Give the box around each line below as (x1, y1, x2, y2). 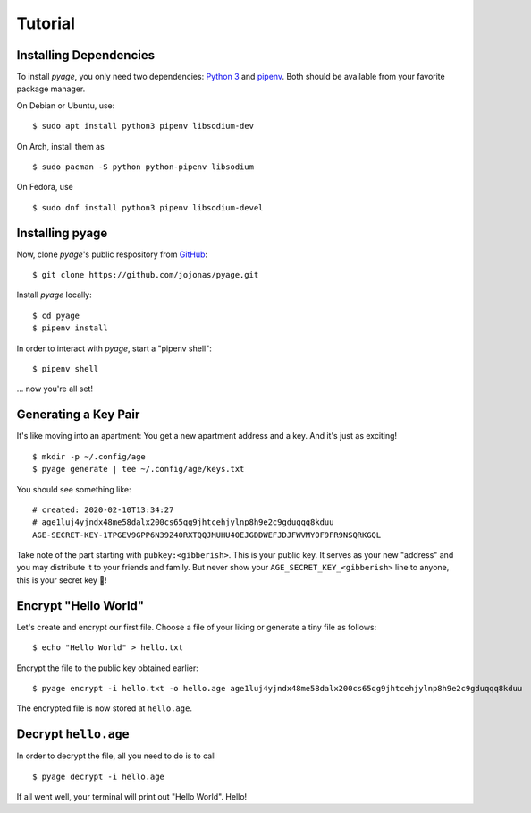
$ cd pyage (32, 310, 80, 321)
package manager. (16, 83, 86, 94)
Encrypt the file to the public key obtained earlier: (16, 663, 198, 673)
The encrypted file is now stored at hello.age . (16, 703, 192, 714)
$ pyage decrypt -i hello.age (32, 771, 165, 782)
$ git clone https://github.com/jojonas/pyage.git (32, 270, 259, 280)
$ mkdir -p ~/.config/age (32, 451, 147, 461)
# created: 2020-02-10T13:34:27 (32, 504, 174, 515)
